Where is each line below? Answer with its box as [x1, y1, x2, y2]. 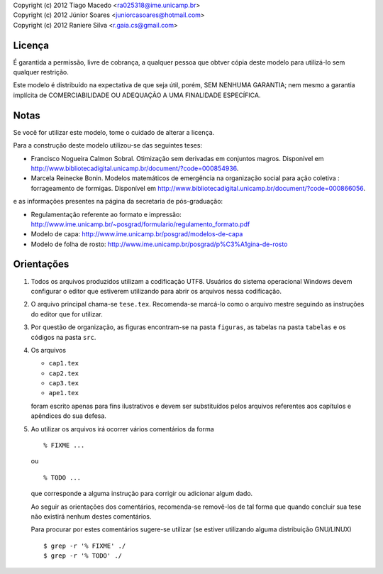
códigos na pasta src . [30, 333, 96, 341]
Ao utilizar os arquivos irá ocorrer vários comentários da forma [30, 424, 214, 433]
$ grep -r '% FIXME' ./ [43, 541, 126, 550]
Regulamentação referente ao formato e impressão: [30, 210, 182, 219]
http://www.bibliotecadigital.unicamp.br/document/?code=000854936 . [30, 164, 239, 172]
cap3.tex [48, 380, 79, 387]
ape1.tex [48, 389, 79, 397]
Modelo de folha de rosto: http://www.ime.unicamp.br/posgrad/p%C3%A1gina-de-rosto [30, 240, 288, 248]
